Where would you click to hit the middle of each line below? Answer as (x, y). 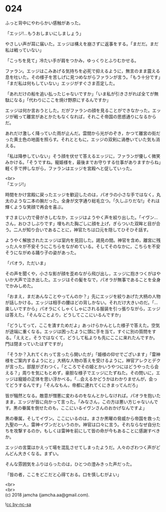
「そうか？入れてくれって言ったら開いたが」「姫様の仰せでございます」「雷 (81, 354)
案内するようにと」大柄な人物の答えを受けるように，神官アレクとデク (89, 360)
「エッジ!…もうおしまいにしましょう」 (44, 33)
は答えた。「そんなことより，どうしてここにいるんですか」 (64, 315)
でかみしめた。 (20, 286)
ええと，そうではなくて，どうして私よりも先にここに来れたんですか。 (87, 337)
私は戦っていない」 (25, 50)
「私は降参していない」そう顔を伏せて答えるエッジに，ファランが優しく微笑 (83, 156)
